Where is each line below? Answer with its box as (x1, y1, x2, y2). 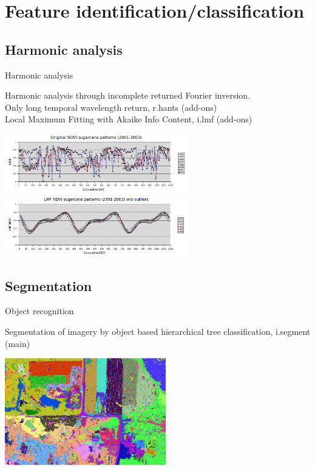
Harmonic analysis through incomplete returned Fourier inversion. (5, 89, 251, 102)
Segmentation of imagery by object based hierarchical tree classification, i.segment (5, 324, 311, 337)
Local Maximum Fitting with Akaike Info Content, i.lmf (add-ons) (5, 113, 252, 125)
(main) (5, 337, 30, 349)
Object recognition (5, 304, 74, 317)
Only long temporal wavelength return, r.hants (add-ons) (5, 100, 217, 113)
